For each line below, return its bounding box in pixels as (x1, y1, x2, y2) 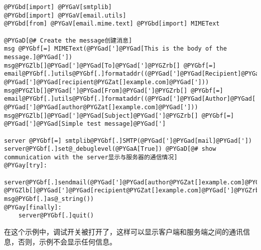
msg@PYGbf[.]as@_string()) (4, 195, 94, 203)
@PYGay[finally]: (4, 203, 62, 211)
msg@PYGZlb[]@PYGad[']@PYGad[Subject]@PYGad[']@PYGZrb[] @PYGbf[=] (4, 112, 234, 119)
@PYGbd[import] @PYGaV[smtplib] (4, 4, 112, 11)
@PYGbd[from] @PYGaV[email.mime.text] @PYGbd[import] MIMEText (4, 20, 220, 28)
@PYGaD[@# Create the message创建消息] (4, 37, 133, 44)
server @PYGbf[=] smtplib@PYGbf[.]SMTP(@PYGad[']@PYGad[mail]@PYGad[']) (4, 137, 252, 144)
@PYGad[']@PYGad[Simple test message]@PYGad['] (4, 120, 166, 128)
